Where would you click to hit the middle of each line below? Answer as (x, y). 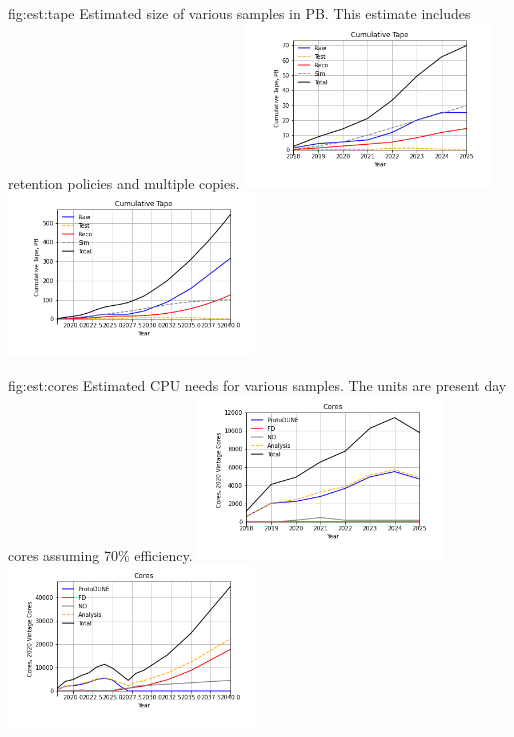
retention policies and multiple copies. (124, 182)
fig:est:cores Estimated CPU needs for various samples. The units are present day (257, 385)
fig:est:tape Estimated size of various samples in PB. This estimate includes (239, 13)
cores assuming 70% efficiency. (100, 554)
